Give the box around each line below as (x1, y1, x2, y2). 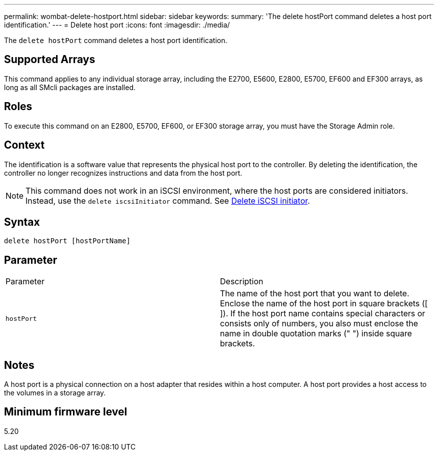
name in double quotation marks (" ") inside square (220, 328, 412, 339)
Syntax (4, 215, 40, 228)
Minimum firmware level (4, 405, 127, 418)
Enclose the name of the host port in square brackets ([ (220, 298, 428, 309)
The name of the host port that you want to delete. (220, 288, 409, 299)
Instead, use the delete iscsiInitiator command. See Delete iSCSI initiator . (25, 195, 310, 206)
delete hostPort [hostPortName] (4, 237, 130, 245)
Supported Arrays (4, 53, 95, 66)
